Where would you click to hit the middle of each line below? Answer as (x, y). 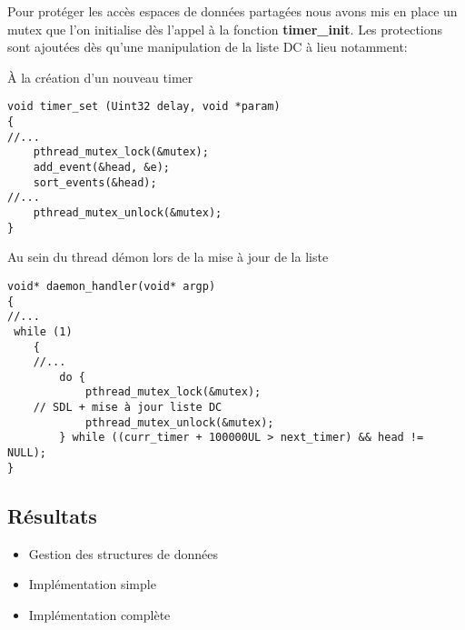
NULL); (27, 453)
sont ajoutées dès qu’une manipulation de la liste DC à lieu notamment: (208, 47)
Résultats (52, 515)
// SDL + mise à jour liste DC (128, 408)
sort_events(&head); (95, 182)
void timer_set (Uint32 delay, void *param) (144, 107)
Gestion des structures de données (124, 553)
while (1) (43, 331)
